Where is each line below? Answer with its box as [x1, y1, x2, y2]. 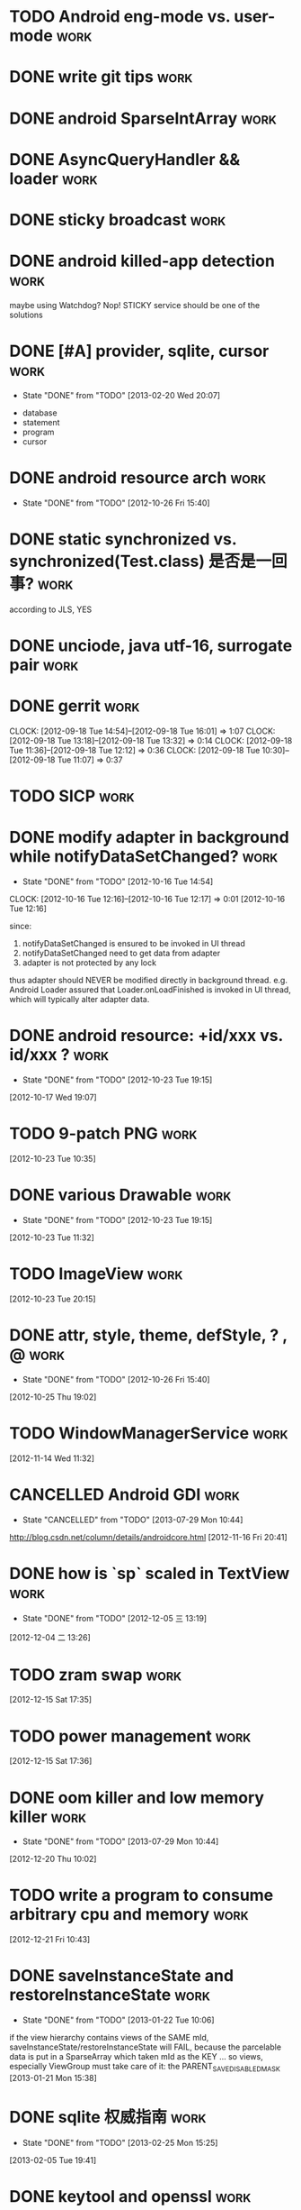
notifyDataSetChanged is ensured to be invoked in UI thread [22, 937, 245, 948]
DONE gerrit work [9, 696, 140, 717]
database [22, 407, 58, 418]
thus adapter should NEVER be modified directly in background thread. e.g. [9, 974, 288, 985]
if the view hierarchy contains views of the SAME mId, [9, 2032, 209, 2043]
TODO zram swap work [9, 1665, 182, 1685]
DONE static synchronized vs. [9, 529, 237, 549]
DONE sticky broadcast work [9, 209, 226, 230]
